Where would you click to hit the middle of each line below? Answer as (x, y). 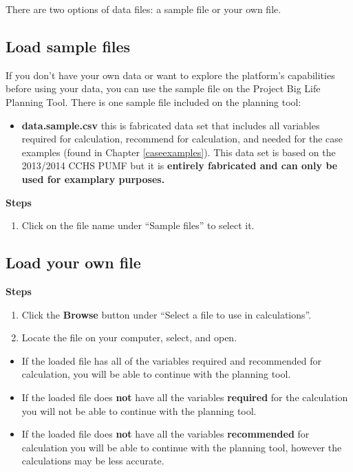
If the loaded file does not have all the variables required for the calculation (185, 397)
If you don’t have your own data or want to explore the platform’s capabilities (170, 75)
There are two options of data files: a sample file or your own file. (143, 9)
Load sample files (68, 46)
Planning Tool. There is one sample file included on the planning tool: (153, 101)
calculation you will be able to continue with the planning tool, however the (182, 447)
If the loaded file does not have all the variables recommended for (165, 434)
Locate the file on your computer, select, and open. (129, 337)
